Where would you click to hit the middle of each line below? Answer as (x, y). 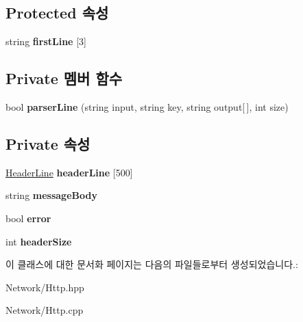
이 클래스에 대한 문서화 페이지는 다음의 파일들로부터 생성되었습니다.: (152, 264)
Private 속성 (48, 143)
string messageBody (51, 195)
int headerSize (39, 241)
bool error (28, 218)
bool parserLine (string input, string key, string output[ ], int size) (147, 107)
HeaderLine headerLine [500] (69, 172)
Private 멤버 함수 (64, 78)
